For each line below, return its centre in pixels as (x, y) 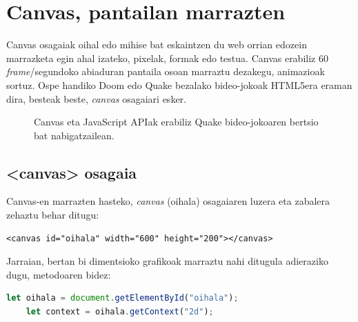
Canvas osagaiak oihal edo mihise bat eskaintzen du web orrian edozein (157, 44)
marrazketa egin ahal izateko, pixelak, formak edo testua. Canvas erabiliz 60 (167, 58)
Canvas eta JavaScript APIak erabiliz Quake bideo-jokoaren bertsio (176, 122)
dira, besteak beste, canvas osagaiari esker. (96, 98)
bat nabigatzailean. (74, 135)
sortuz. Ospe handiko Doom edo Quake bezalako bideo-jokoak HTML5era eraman (179, 84)
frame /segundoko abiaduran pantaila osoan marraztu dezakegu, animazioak (166, 71)
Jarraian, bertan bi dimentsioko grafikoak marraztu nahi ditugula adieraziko (167, 261)
